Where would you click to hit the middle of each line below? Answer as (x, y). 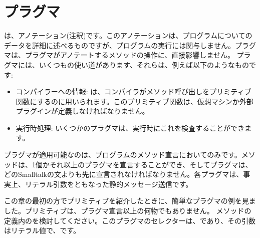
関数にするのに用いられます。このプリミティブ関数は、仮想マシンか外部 (135, 101)
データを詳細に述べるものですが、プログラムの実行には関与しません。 (119, 45)
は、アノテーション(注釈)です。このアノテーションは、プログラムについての (128, 35)
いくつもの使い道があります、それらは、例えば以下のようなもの (144, 64)
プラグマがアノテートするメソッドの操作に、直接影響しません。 (129, 55)
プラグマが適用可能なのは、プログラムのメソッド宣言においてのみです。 (123, 155)
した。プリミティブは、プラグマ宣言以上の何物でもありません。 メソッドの (128, 211)
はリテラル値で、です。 (42, 230)
